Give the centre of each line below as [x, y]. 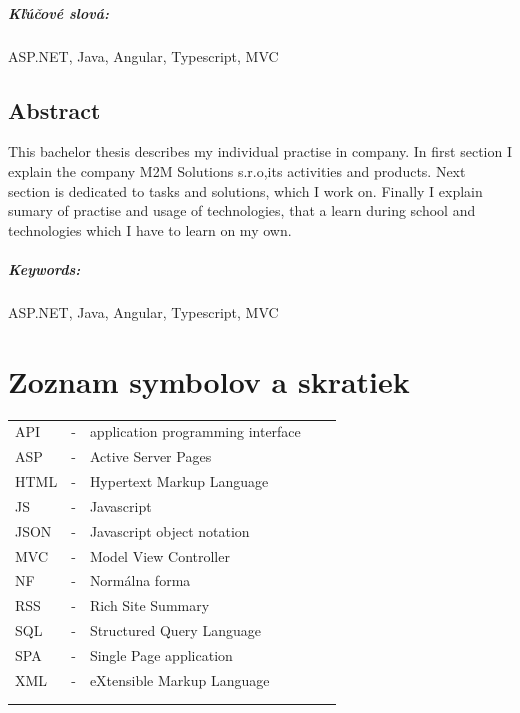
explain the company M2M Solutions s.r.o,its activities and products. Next [237, 170]
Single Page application [161, 654]
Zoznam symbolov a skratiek [209, 380]
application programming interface [195, 431]
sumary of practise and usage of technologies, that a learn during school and [242, 210]
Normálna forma [140, 580]
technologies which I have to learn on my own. [150, 229]
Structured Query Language [175, 630]
